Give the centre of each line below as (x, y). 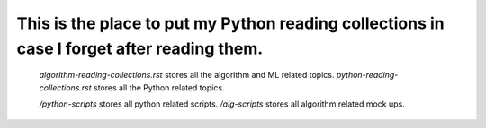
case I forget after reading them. (140, 48)
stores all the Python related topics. (159, 87)
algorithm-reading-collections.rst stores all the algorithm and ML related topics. (187, 75)
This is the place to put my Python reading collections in (230, 23)
